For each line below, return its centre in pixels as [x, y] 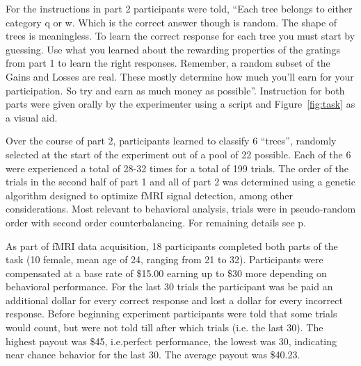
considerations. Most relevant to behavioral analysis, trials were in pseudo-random [181, 209]
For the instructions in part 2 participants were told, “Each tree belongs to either [179, 8]
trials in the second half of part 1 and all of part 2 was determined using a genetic [180, 182]
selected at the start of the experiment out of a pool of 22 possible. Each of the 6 [178, 154]
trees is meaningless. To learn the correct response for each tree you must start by [180, 36]
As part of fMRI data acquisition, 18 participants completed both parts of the [172, 246]
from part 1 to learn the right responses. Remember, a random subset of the [168, 63]
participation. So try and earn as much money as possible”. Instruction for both [175, 90]
